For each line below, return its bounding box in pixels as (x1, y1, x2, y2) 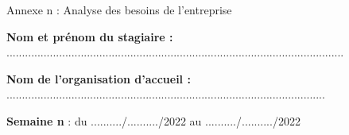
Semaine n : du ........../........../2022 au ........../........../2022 (6, 112, 301, 129)
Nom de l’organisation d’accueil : (6, 70, 191, 87)
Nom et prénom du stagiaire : (6, 28, 173, 44)
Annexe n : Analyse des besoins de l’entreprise (6, 2, 232, 17)
